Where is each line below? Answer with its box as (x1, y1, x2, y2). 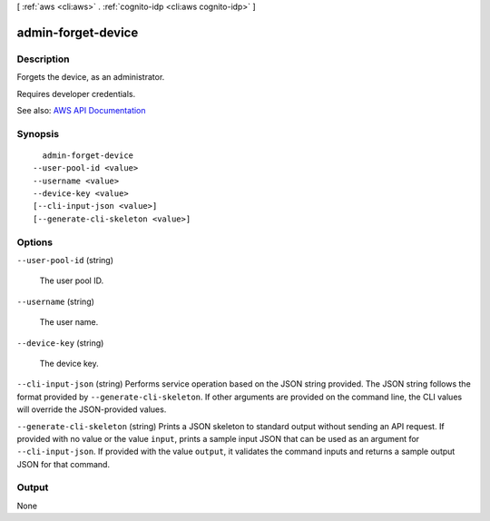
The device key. (39, 358, 99, 369)
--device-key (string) (16, 337, 104, 349)
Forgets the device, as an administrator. (16, 72, 165, 83)
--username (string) (16, 296, 95, 307)
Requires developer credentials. (16, 88, 136, 99)
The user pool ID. (39, 275, 104, 286)
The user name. (39, 317, 99, 328)
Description (16, 53, 70, 65)
